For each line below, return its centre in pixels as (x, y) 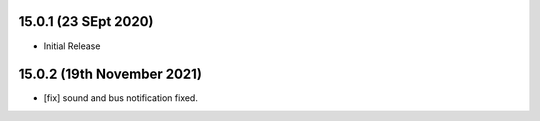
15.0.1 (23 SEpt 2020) (86, 21)
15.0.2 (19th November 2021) (110, 74)
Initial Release (72, 46)
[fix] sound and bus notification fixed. (121, 98)
